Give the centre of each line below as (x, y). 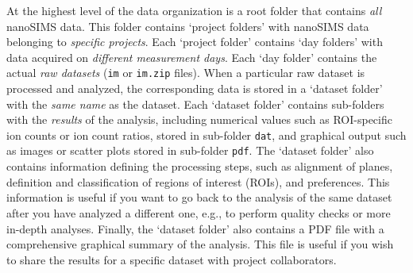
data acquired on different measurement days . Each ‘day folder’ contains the (192, 57)
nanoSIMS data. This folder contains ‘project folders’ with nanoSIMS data (188, 26)
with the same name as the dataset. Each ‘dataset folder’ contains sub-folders (195, 104)
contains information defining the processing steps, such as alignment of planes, (200, 166)
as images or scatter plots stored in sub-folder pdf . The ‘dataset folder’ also (190, 150)
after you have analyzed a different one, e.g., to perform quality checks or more (199, 212)
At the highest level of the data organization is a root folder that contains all (194, 10)
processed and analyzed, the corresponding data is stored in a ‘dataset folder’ (195, 88)
